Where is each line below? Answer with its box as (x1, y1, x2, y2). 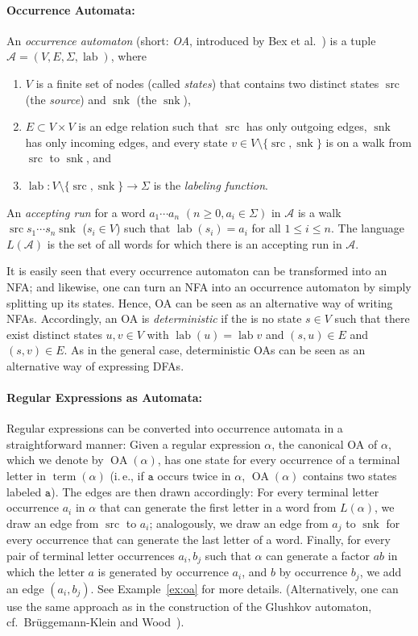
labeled (6, 483, 42, 500)
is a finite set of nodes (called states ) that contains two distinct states (35, 74, 379, 91)
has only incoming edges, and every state (25, 133, 228, 150)
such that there (334, 310, 410, 327)
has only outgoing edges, (246, 118, 367, 135)
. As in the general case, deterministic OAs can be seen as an (64, 341, 366, 358)
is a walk (297, 203, 341, 220)
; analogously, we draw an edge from (149, 514, 329, 531)
